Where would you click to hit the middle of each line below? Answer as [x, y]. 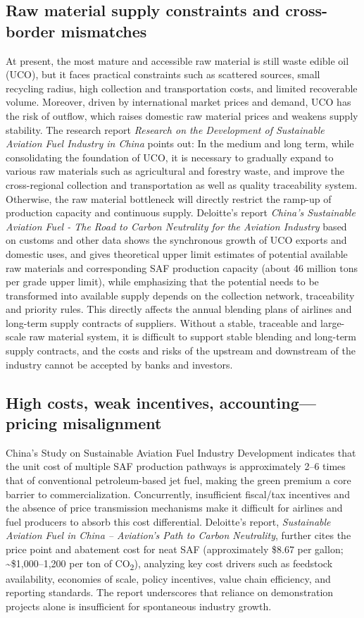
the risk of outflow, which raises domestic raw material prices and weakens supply [182, 115]
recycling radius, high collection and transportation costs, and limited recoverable [182, 88]
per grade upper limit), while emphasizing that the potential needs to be [162, 282]
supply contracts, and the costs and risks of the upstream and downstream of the [181, 351]
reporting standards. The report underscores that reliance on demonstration [170, 592]
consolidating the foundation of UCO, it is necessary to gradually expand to [170, 157]
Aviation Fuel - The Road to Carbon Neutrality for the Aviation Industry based [176, 226]
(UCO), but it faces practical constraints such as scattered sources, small [163, 74]
